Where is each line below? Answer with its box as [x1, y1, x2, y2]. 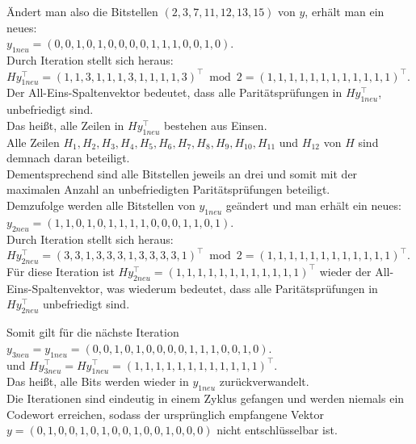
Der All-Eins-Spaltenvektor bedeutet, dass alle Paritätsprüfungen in [6, 84, 342, 101]
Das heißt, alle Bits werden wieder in [6, 373, 189, 390]
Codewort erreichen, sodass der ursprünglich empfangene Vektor [6, 405, 324, 422]
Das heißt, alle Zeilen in [6, 116, 124, 133]
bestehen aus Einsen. [163, 116, 267, 133]
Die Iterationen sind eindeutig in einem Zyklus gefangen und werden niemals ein [6, 390, 405, 407]
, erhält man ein [305, 3, 384, 19]
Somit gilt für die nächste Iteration [6, 324, 179, 341]
